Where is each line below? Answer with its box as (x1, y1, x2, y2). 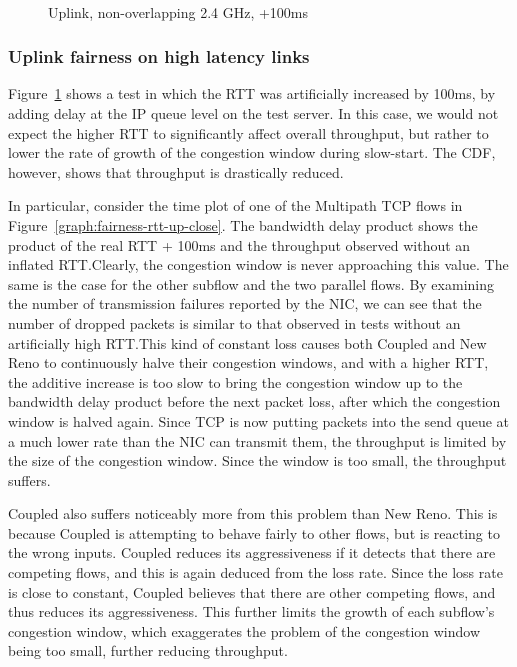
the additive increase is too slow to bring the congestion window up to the (8, 371, 463, 392)
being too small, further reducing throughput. (8, 640, 288, 661)
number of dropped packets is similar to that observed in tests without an (8, 312, 461, 333)
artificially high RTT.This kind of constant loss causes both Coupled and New (8, 332, 487, 353)
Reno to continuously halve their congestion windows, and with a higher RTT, (8, 352, 489, 373)
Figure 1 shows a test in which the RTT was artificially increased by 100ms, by (8, 83, 496, 104)
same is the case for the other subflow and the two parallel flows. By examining (8, 273, 494, 294)
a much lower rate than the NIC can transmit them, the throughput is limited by (8, 430, 507, 451)
